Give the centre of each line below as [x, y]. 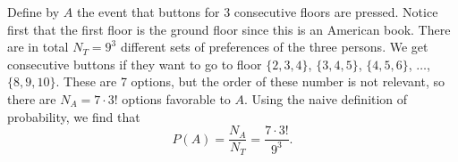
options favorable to [176, 98]
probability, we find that [74, 116]
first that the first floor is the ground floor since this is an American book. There [229, 29]
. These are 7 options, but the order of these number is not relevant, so [250, 81]
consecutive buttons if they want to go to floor [135, 64]
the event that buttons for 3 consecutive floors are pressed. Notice [257, 12]
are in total [38, 47]
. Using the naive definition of [326, 98]
